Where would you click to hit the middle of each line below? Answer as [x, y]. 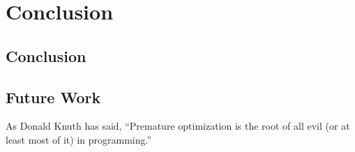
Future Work [53, 97]
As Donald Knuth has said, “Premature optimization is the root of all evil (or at [178, 126]
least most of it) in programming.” [79, 139]
